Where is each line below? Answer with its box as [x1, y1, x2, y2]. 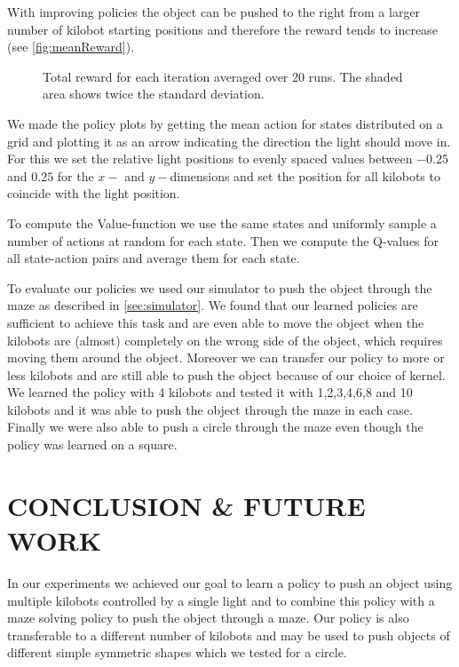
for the [57, 166, 94, 185]
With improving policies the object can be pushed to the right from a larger [7, 3, 421, 20]
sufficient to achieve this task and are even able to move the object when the [7, 313, 424, 331]
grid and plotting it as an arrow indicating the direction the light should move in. [7, 131, 451, 150]
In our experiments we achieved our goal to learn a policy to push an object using [7, 573, 453, 592]
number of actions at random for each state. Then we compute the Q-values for [7, 231, 439, 250]
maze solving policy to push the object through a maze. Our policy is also [7, 608, 409, 627]
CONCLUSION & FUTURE [7, 487, 366, 523]
